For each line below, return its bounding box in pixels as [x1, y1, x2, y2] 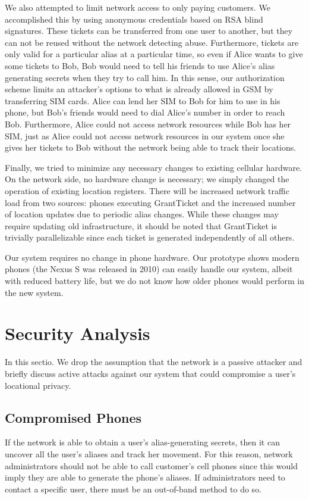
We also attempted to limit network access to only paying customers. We [5, 1, 270, 13]
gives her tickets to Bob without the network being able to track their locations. [5, 141, 297, 154]
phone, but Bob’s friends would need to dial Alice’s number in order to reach [5, 106, 285, 118]
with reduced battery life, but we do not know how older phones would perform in [5, 275, 304, 287]
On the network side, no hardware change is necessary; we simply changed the [5, 173, 289, 185]
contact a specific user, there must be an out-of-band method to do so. [5, 482, 262, 495]
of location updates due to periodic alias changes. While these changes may [5, 208, 279, 220]
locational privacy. [5, 379, 71, 391]
